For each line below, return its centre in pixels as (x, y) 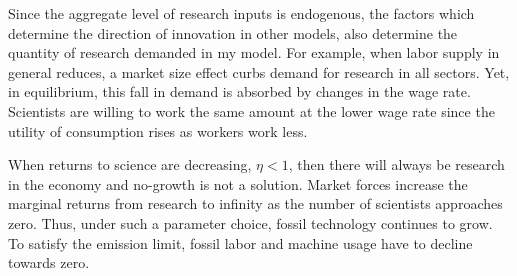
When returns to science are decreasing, (130, 164)
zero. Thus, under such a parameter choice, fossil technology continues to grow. (250, 222)
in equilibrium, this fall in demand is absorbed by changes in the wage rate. (239, 91)
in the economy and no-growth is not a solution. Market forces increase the (238, 183)
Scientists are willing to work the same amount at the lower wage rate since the (251, 110)
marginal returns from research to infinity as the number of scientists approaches (255, 203)
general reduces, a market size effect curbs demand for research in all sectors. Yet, (259, 71)
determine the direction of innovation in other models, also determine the (233, 32)
